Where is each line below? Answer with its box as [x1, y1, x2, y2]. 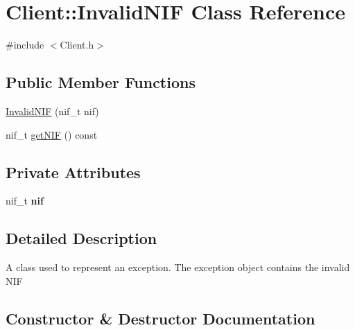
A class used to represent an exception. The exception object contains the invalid [6, 260, 350, 275]
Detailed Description [6, 227, 157, 249]
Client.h [60, 37, 94, 52]
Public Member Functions [6, 71, 196, 93]
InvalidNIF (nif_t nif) [6, 103, 99, 118]
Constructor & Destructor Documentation [6, 307, 315, 329]
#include [6, 37, 44, 52]
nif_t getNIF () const [6, 127, 98, 141]
